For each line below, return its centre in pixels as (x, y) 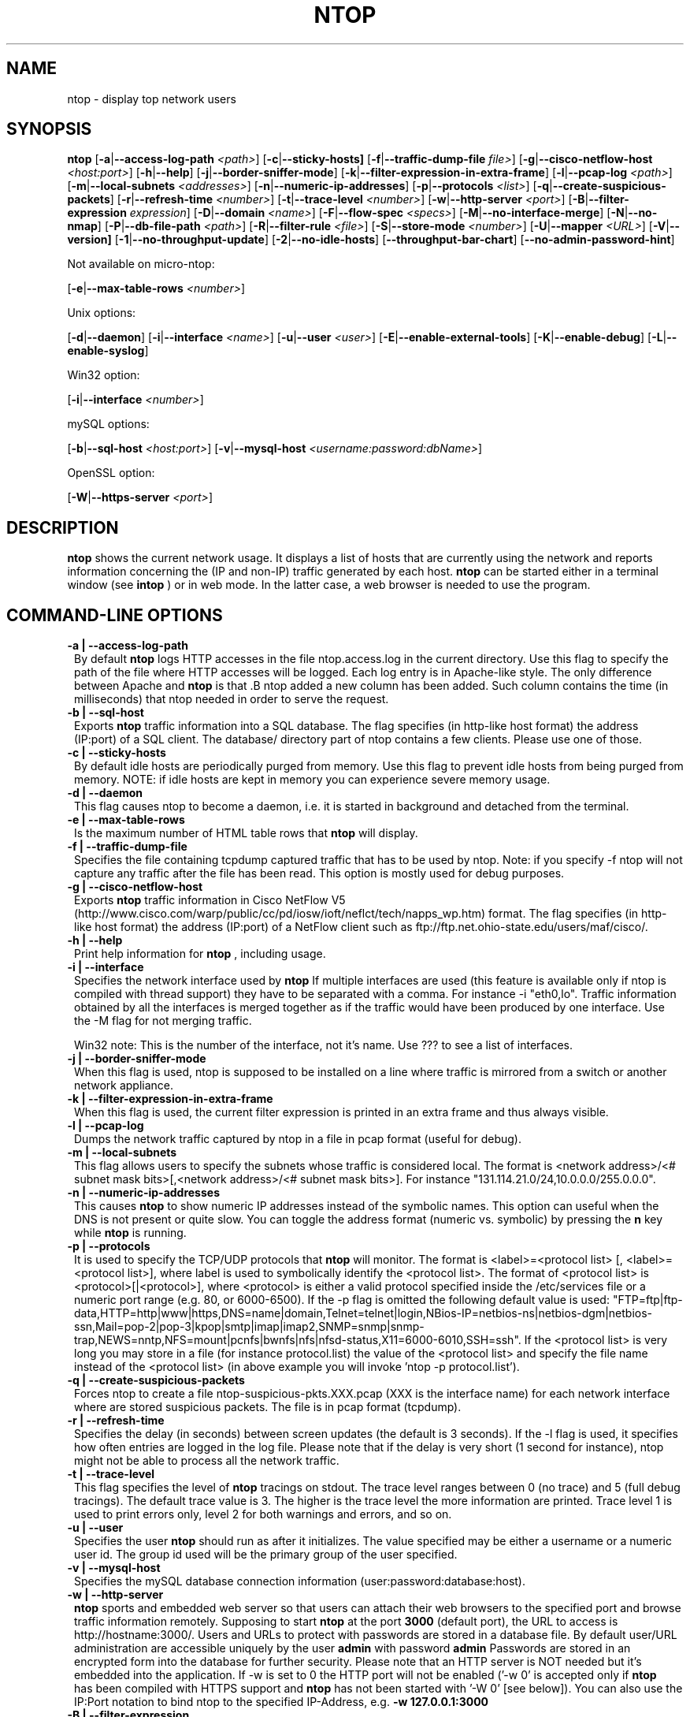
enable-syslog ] (108, 351)
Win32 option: (104, 375)
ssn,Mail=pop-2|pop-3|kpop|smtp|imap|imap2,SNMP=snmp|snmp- (249, 1327)
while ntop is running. (130, 1233)
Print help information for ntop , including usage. (200, 954)
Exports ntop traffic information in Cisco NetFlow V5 (210, 900)
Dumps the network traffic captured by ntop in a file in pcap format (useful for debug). (298, 1139)
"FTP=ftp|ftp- (647, 1300)
